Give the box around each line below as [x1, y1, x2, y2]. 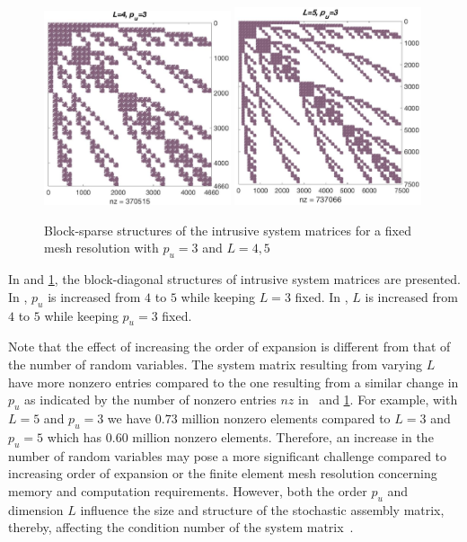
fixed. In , [295, 287, 348, 306]
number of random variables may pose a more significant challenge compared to [8, 446, 447, 465]
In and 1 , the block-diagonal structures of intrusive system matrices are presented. [8, 270, 461, 289]
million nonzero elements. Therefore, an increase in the [132, 427, 434, 446]
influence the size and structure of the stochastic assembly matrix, [80, 500, 445, 519]
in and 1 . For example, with [298, 390, 458, 409]
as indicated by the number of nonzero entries [24, 390, 277, 409]
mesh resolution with [44, 238, 159, 257]
